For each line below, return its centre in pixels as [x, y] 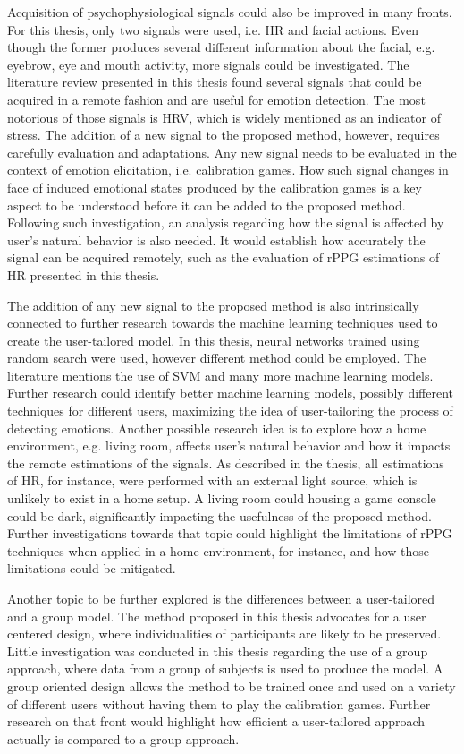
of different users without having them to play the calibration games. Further [219, 703]
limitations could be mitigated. [92, 568]
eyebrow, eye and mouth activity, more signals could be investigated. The [208, 64]
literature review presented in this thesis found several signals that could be [215, 82]
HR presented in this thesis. [84, 274]
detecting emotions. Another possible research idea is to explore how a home [217, 428]
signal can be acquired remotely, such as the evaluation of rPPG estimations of [224, 257]
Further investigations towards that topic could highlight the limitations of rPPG [230, 533]
